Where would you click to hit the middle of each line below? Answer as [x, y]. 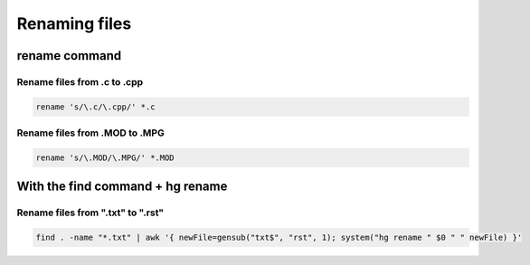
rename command [69, 56]
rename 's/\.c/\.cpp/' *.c [95, 107]
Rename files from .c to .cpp [80, 81]
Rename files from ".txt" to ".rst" [90, 213]
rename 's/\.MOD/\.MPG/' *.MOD [105, 157]
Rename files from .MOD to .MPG [90, 133]
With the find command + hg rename [122, 187]
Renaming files [74, 24]
